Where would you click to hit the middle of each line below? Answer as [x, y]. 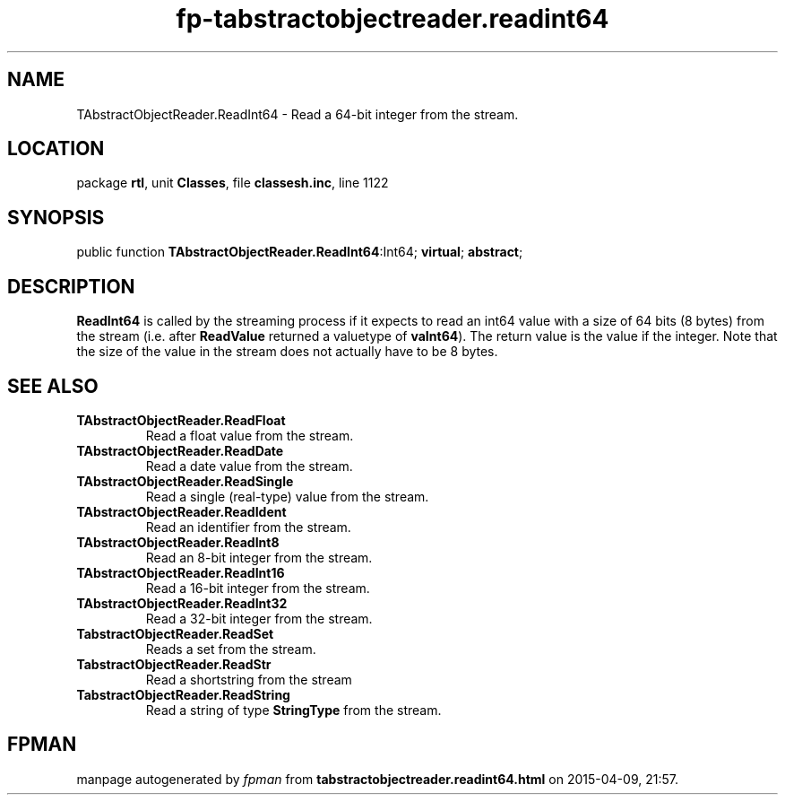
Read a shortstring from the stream [249, 679]
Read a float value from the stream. [250, 435]
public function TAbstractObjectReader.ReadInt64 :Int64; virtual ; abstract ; [300, 252]
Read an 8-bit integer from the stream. [259, 557]
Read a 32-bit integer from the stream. [259, 618]
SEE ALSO [53, 386]
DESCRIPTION [71, 286]
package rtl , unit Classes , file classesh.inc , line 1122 [233, 183]
